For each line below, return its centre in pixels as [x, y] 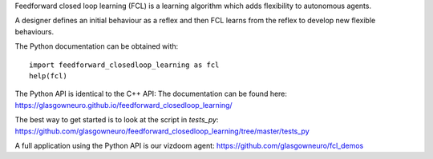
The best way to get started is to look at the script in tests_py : [117, 120]
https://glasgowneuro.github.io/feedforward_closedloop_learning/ [123, 105]
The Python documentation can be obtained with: [97, 46]
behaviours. [34, 31]
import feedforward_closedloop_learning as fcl [124, 65]
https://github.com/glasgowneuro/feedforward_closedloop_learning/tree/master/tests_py [162, 131]
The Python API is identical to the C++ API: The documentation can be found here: [151, 94]
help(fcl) [48, 76]
